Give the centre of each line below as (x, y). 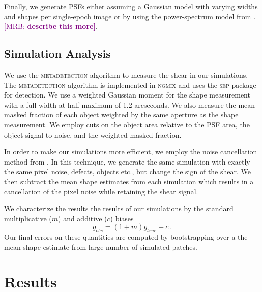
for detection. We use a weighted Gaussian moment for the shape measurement (127, 95)
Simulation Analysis (57, 54)
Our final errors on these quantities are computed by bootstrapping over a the (126, 237)
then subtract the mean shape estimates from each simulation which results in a (129, 181)
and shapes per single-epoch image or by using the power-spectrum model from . (130, 16)
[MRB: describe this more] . (51, 26)
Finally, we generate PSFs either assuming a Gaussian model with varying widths (131, 6)
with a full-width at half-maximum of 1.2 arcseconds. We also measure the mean (130, 104)
